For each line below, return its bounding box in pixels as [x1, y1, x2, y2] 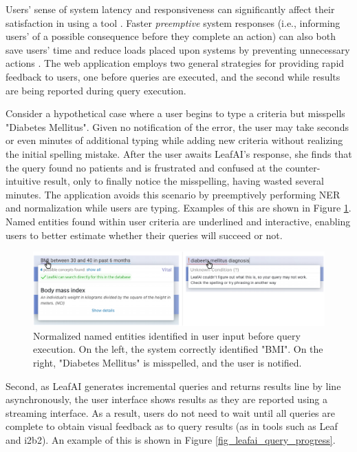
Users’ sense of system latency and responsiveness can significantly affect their [6, 2, 335, 16]
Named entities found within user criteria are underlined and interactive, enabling [6, 214, 351, 228]
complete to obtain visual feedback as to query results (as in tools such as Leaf [6, 419, 338, 433]
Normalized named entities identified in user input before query [33, 328, 301, 342]
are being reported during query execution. [6, 83, 186, 97]
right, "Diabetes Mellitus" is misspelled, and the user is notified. [33, 355, 302, 369]
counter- [285, 160, 321, 174]
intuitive [6, 174, 41, 188]
